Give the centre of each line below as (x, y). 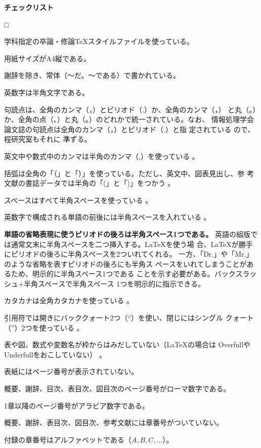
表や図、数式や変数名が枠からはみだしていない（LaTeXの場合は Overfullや (127, 344)
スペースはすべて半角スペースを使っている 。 (78, 200)
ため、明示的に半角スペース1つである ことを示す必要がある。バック (123, 274)
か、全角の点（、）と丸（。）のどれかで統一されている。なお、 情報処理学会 (129, 119)
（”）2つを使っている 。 (44, 327)
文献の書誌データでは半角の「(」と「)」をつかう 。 (90, 183)
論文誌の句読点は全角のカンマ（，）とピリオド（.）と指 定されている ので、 (129, 129)
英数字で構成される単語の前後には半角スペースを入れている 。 (107, 217)
